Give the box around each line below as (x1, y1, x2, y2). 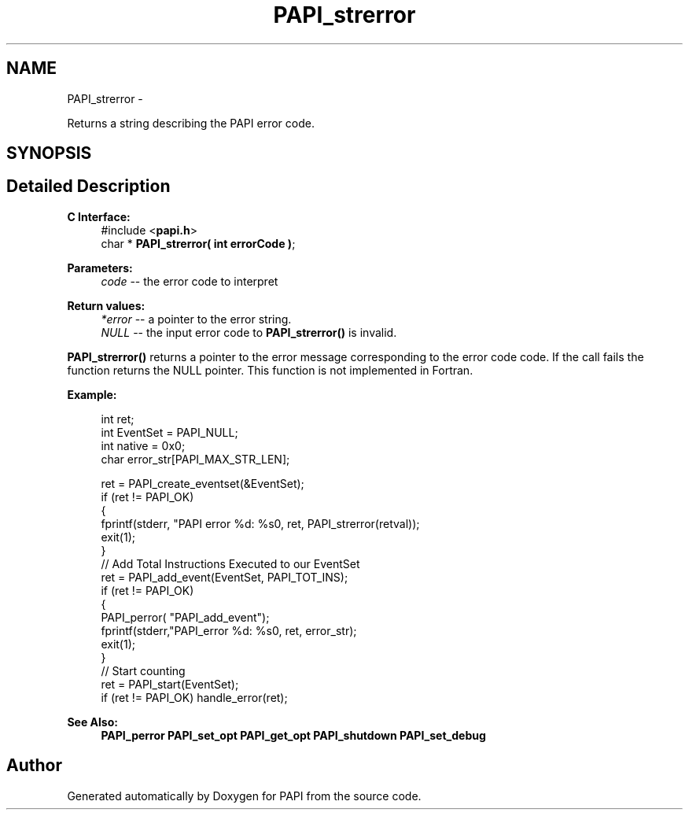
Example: (67, 387, 117, 401)
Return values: (67, 298, 146, 312)
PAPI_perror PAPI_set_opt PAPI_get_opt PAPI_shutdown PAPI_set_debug (101, 728, 486, 742)
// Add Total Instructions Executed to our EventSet (101, 556, 360, 570)
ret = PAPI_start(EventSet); (101, 677, 239, 691)
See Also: (67, 714, 118, 729)
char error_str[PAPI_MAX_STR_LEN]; (101, 452, 290, 466)
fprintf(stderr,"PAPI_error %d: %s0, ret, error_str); (101, 623, 357, 637)
